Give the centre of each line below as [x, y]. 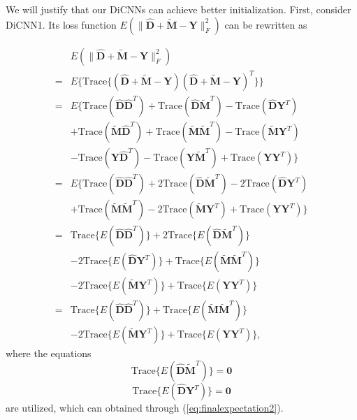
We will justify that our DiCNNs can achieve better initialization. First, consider [178, 9]
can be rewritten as [266, 24]
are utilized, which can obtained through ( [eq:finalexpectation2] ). [145, 408]
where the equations [49, 353]
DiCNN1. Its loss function [61, 24]
